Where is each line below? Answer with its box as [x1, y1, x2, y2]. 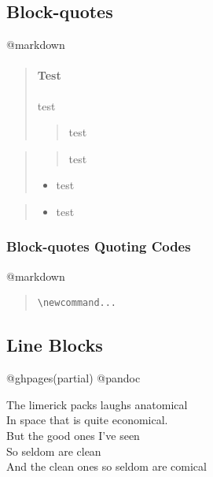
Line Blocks [6, 333, 103, 357]
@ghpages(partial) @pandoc [6, 370, 141, 386]
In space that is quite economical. [6, 412, 168, 428]
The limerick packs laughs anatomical [6, 396, 188, 412]
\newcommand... [37, 297, 117, 309]
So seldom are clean [6, 442, 101, 459]
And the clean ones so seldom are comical [6, 458, 207, 475]
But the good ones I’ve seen [6, 427, 140, 443]
